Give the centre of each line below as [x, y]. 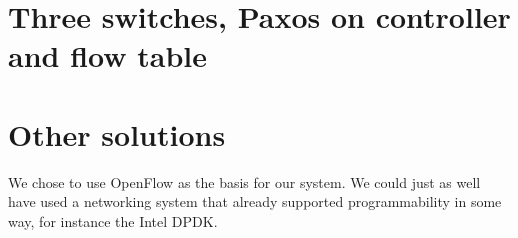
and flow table [107, 55]
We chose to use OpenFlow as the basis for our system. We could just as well [244, 181]
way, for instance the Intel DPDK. [113, 220]
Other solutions [117, 133]
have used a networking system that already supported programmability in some [255, 201]
